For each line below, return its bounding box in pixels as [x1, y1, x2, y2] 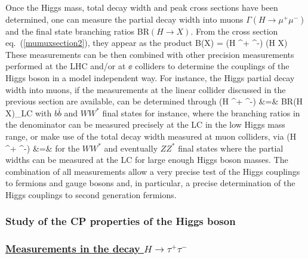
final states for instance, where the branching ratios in [102, 106, 300, 119]
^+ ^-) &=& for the [5, 141, 80, 154]
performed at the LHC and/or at [5, 60, 126, 72]
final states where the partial [178, 141, 284, 154]
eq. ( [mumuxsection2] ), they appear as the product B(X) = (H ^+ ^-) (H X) [5, 36, 288, 49]
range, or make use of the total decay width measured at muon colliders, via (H [5, 129, 297, 142]
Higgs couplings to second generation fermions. [5, 188, 177, 201]
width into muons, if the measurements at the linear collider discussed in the [5, 83, 286, 95]
